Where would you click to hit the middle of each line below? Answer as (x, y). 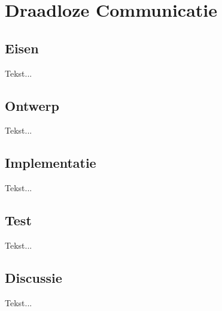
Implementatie (51, 163)
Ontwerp (32, 105)
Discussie (34, 277)
